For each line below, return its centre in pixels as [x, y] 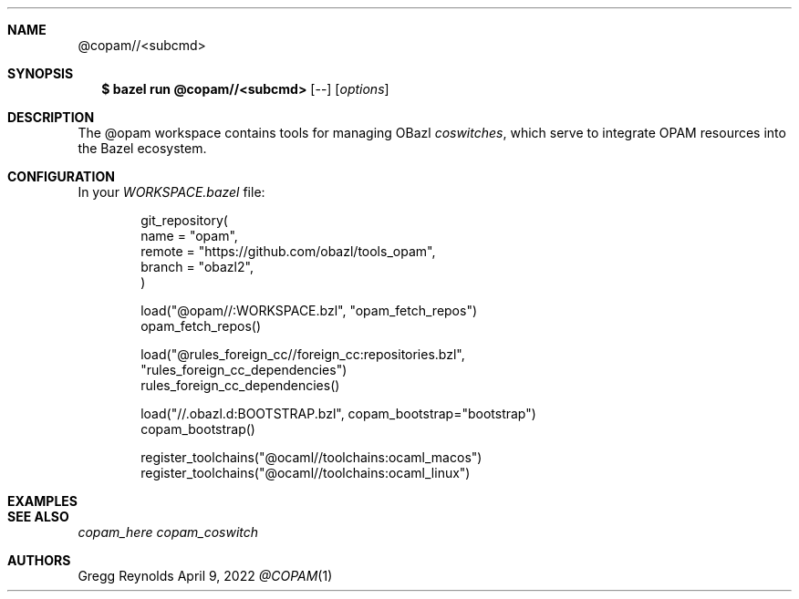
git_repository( [184, 220]
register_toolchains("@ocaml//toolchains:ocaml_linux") [306, 473]
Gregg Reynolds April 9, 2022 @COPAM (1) [205, 576]
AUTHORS [39, 560]
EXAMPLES [42, 501]
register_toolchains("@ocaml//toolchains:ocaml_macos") [311, 457]
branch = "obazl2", [197, 267]
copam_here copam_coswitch [168, 532]
